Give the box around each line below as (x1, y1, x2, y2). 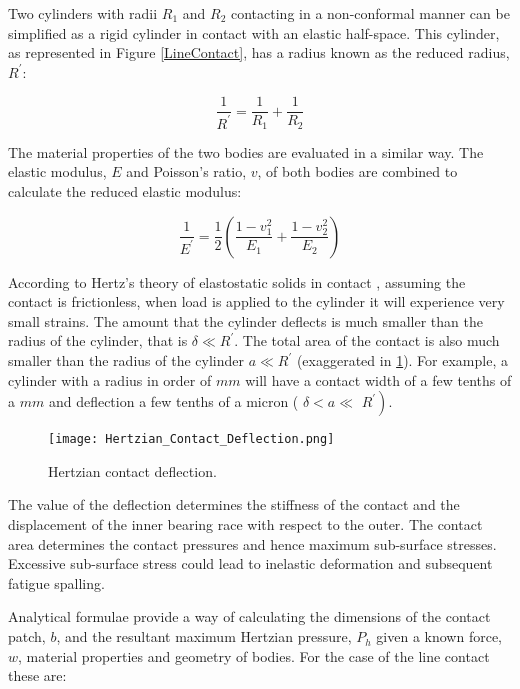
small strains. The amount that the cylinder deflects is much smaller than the (8, 310, 483, 331)
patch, (8, 626, 46, 647)
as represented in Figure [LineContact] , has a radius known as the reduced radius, (8, 42, 510, 63)
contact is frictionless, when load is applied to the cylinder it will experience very (8, 291, 505, 312)
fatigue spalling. (8, 572, 105, 593)
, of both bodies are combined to (257, 161, 458, 182)
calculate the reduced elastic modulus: (8, 181, 242, 202)
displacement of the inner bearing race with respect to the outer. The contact (8, 514, 483, 535)
